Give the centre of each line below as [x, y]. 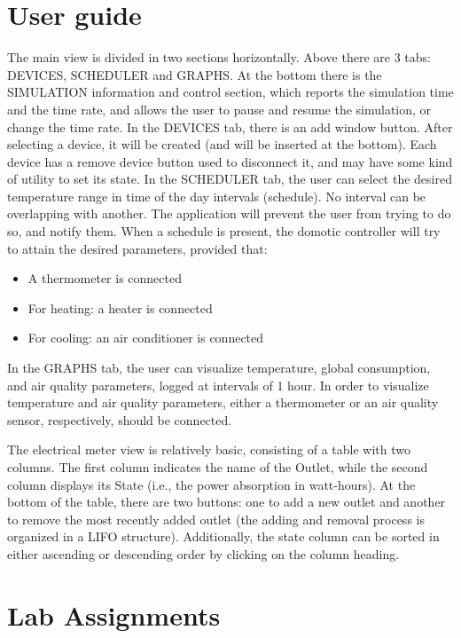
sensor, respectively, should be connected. [120, 419]
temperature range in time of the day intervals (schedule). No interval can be [217, 196]
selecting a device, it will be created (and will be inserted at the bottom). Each [222, 144]
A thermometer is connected [105, 278]
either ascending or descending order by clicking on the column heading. [203, 553]
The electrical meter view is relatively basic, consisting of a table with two [209, 449]
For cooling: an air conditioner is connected [146, 338]
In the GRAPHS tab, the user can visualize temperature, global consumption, [219, 368]
